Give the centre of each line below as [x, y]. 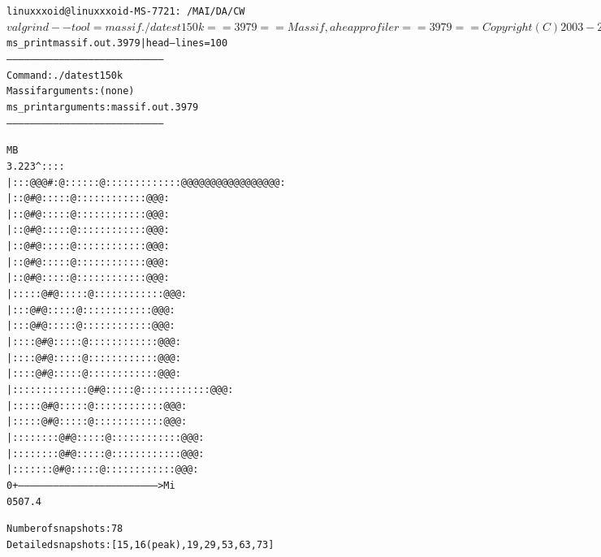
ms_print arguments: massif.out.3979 [103, 107]
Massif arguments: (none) [71, 91]
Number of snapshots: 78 [65, 529]
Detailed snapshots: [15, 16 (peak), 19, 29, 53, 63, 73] [141, 544]
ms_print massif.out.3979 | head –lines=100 [117, 43]
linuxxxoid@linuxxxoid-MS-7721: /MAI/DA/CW [126, 11]
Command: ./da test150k [65, 75]
